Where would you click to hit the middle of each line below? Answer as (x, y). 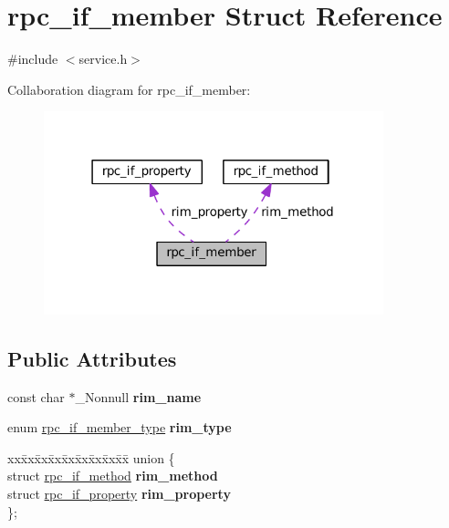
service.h (103, 59)
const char (36, 396)
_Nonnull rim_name (138, 396)
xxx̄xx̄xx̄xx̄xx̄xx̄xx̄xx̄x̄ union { (91, 457)
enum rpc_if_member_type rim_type (120, 427)
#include (33, 59)
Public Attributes (92, 358)
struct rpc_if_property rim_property (119, 493)
